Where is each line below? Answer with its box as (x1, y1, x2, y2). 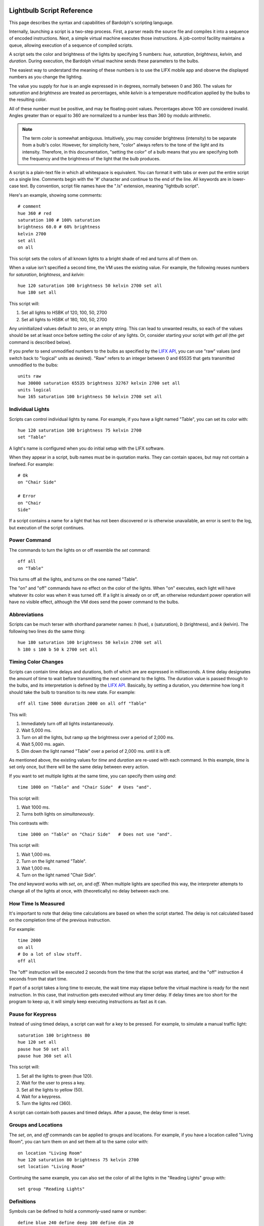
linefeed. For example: (9, 461, 54, 467)
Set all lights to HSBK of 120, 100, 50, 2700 (21, 309, 108, 316)
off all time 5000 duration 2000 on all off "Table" (18, 701, 147, 706)
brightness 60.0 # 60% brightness (18, 224, 100, 230)
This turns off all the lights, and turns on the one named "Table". (9, 576, 138, 582)
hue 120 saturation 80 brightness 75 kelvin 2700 (18, 1157, 139, 1162)
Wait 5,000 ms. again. (21, 741, 66, 747)
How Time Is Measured (9, 900, 65, 907)
